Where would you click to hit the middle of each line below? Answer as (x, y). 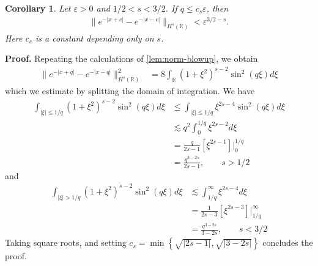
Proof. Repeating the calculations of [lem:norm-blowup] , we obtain (131, 58)
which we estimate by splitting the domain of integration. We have (130, 91)
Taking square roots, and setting (66, 242)
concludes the (288, 242)
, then (217, 8)
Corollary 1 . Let (38, 8)
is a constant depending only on (94, 38)
